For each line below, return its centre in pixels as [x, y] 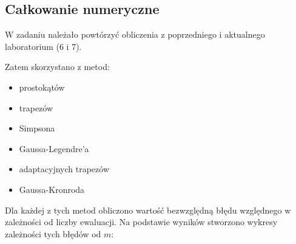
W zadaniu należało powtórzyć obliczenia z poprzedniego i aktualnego [135, 34]
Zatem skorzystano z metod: [57, 67]
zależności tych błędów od [53, 233]
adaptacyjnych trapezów [64, 169]
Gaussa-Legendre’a [54, 148]
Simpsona [37, 128]
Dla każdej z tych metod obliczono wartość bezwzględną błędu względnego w [148, 210]
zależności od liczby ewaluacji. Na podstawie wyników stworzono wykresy [141, 222]
